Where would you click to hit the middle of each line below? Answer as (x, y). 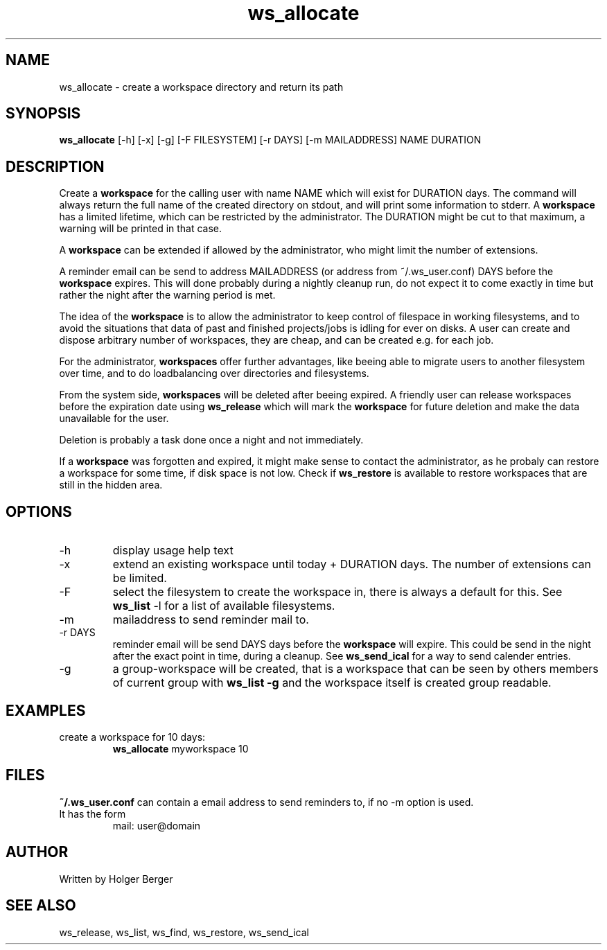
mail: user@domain (157, 825)
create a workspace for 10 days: (132, 737)
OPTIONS (39, 511)
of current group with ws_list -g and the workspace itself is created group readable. (332, 683)
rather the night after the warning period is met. (167, 295)
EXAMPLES (46, 710)
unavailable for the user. (114, 419)
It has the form (93, 813)
